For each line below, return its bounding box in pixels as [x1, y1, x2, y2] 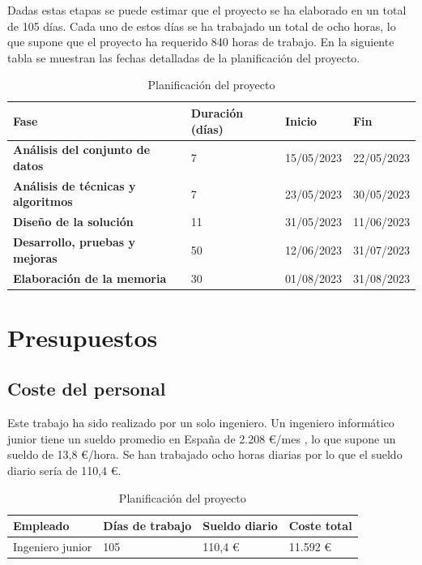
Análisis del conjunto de [13, 141, 151, 158]
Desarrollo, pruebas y [13, 233, 135, 250]
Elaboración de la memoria [13, 269, 167, 286]
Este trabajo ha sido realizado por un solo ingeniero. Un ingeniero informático [7, 414, 394, 431]
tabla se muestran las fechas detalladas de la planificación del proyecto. [7, 49, 360, 66]
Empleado [13, 517, 70, 534]
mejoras [13, 249, 58, 266]
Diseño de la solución [13, 213, 134, 230]
